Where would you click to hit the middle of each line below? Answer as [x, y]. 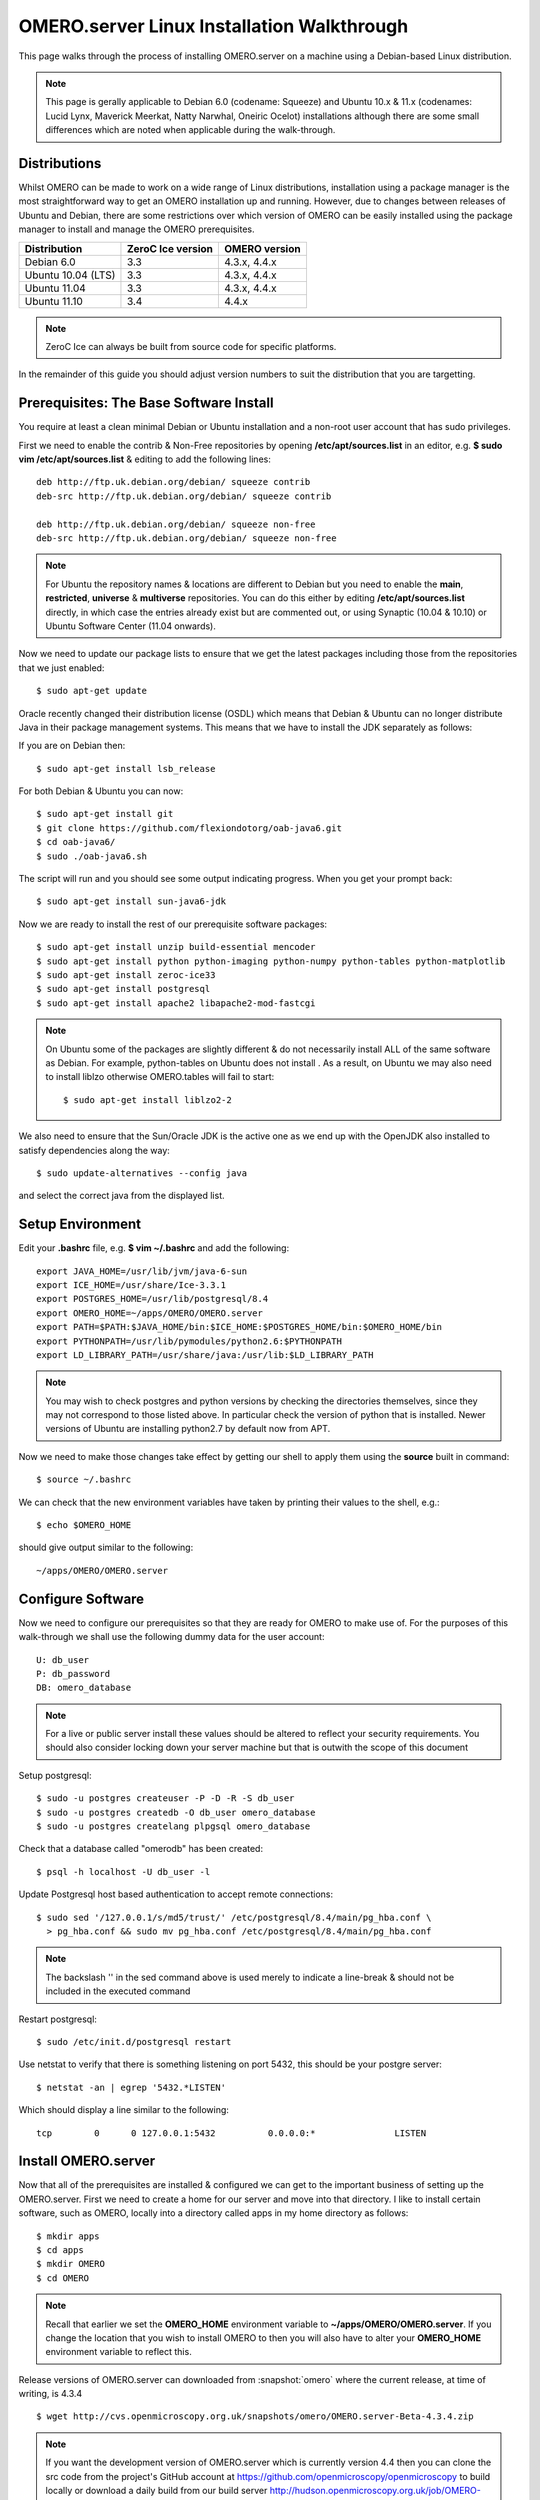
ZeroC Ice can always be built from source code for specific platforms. [191, 346]
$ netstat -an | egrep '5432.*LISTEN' [131, 2087]
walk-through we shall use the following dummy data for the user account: [171, 1637]
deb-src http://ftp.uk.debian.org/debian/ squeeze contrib [184, 496]
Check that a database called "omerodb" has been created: [141, 1849]
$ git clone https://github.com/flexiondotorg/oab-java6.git [189, 828]
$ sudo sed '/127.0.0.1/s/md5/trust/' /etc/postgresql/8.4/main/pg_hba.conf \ [234, 1917]
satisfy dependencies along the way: [94, 1150]
